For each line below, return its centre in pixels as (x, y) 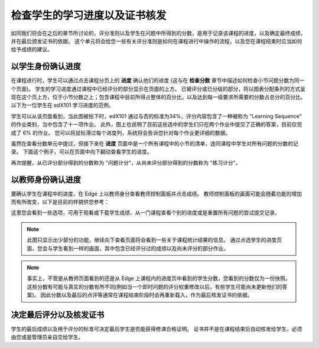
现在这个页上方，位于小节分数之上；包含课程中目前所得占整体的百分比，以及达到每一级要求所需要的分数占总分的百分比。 (158, 97)
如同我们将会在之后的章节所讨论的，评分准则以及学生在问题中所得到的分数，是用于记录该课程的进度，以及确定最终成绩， (158, 33)
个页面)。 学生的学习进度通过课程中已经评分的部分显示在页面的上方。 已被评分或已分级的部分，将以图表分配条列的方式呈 (158, 89)
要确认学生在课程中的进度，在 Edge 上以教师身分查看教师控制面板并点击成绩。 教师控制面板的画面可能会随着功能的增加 (157, 193)
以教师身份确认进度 (46, 179)
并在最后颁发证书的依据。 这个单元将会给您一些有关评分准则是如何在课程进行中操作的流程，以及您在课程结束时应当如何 (157, 41)
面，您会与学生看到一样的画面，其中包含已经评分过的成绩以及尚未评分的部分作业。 (128, 248)
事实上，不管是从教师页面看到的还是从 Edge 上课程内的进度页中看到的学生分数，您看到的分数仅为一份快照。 (159, 278)
